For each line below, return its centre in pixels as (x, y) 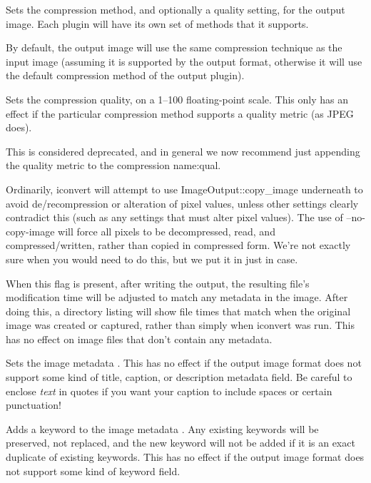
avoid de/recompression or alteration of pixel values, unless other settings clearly (182, 203)
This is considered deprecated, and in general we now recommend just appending (183, 151)
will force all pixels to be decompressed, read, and (167, 231)
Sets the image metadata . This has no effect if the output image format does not (184, 363)
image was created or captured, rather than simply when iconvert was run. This (181, 325)
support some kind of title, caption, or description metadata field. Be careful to (179, 377)
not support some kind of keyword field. (93, 471)
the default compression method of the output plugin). (125, 75)
